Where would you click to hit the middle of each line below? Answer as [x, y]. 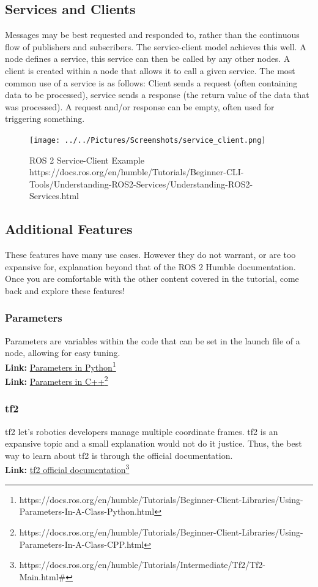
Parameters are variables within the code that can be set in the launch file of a [153, 340]
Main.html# [43, 576]
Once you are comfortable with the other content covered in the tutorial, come [152, 278]
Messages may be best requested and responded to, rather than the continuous [152, 35]
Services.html [54, 196]
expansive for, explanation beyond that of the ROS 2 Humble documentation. [150, 266]
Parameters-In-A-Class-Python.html [87, 511]
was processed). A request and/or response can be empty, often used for [140, 106]
